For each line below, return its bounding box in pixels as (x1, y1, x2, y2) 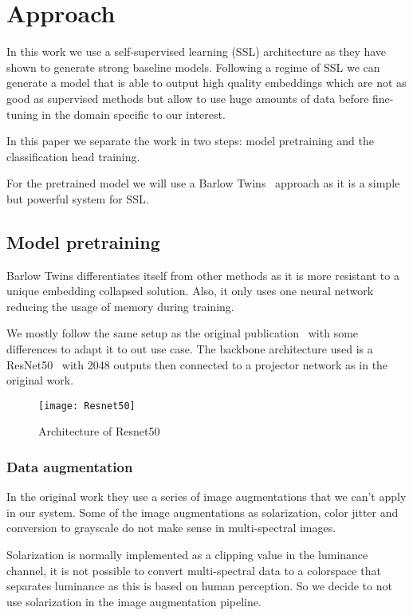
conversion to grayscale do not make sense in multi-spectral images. (6, 519, 336, 536)
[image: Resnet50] (38, 400, 136, 412)
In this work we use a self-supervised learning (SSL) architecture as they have (6, 43, 387, 60)
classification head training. (6, 148, 140, 164)
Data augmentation (6, 457, 133, 476)
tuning (6, 105, 38, 122)
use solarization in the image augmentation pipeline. (6, 593, 262, 609)
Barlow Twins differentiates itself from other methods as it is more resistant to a (6, 266, 399, 283)
